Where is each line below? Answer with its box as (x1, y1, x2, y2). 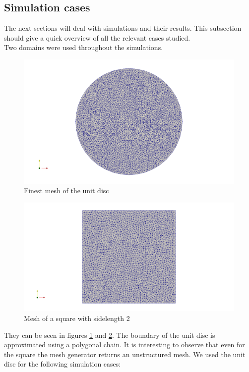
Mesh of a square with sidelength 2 (24, 313, 130, 323)
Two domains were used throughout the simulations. (4, 42, 163, 53)
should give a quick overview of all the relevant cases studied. (4, 32, 190, 43)
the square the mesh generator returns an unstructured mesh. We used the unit (4, 349, 246, 359)
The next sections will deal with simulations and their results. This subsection (4, 23, 242, 33)
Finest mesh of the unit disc (24, 185, 109, 196)
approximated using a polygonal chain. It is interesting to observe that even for (4, 339, 245, 350)
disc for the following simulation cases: (4, 359, 121, 369)
